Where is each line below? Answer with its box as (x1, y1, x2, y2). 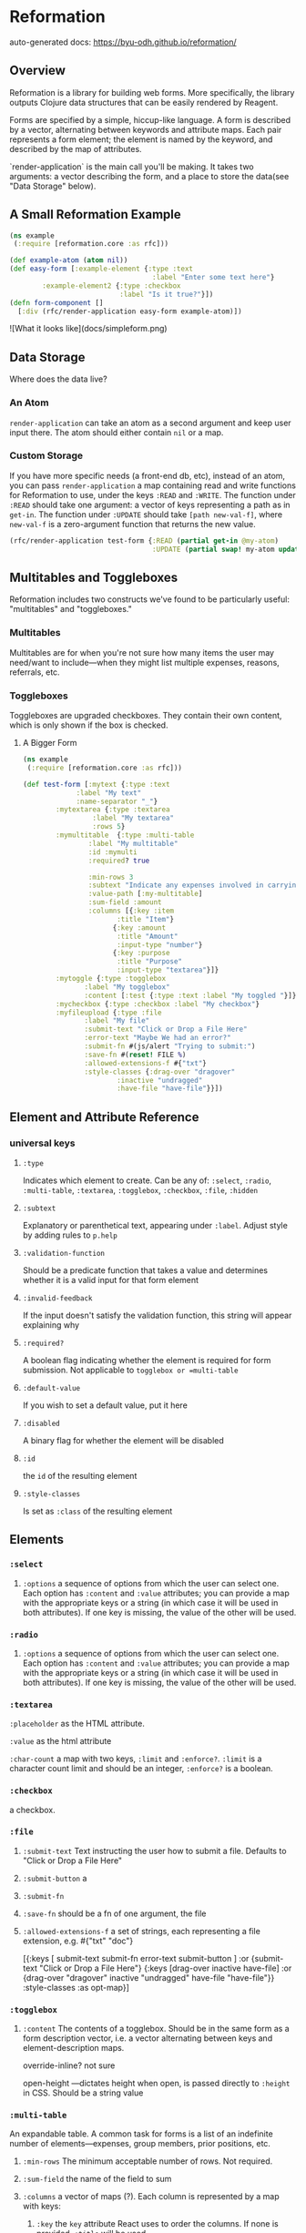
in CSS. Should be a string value (22, 2087, 144, 2098)
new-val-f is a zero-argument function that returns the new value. (9, 518, 257, 529)
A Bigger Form (22, 738, 77, 748)
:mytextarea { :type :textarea (56, 805, 170, 814)
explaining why (22, 1319, 80, 1331)
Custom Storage (9, 449, 84, 462)
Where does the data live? (9, 373, 107, 384)
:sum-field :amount (87, 898, 162, 907)
